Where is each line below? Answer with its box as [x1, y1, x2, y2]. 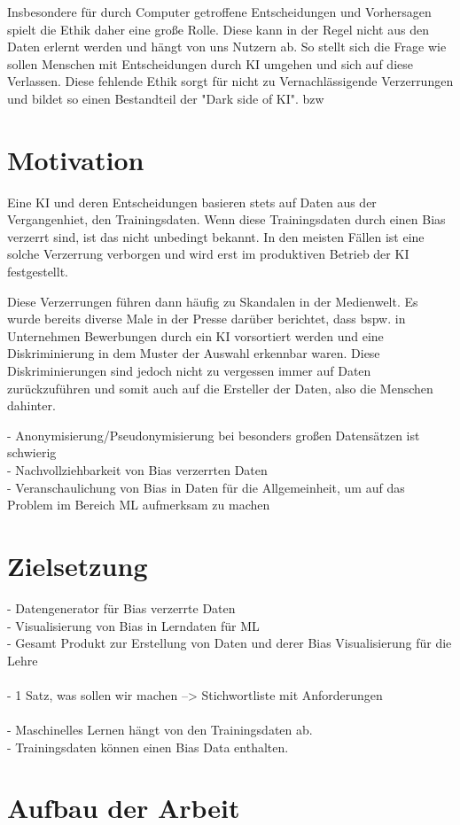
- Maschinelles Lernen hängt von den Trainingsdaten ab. [7, 720, 313, 739]
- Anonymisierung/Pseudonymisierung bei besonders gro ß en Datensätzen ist [7, 425, 420, 444]
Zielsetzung [7, 547, 148, 583]
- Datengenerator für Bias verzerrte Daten [7, 598, 236, 617]
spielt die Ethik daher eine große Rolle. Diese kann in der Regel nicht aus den [7, 19, 429, 38]
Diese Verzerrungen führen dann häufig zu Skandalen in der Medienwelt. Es [7, 292, 418, 310]
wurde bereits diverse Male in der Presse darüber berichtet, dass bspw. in [7, 309, 406, 328]
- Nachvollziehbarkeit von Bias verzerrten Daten [7, 461, 268, 479]
